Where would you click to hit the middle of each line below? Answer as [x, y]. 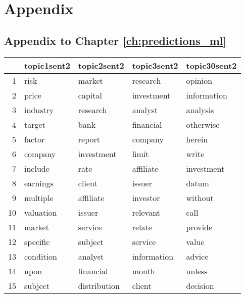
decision [200, 285]
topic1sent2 [47, 65]
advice [197, 256]
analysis [200, 110]
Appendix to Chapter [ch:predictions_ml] [115, 40]
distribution [99, 285]
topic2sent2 [101, 65]
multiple [39, 197]
